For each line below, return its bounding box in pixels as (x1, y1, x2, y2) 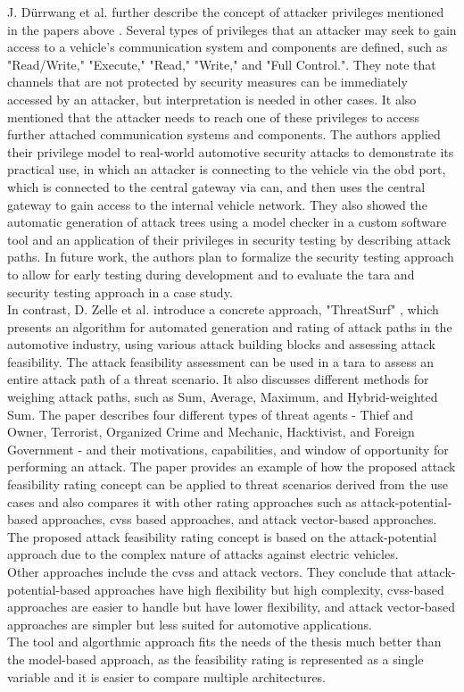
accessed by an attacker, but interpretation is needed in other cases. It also (7, 89, 417, 108)
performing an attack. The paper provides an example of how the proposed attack (7, 457, 456, 476)
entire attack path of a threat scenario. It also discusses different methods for (7, 370, 429, 388)
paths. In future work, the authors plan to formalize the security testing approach (7, 247, 454, 266)
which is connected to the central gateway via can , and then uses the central (7, 177, 426, 196)
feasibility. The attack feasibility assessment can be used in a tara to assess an (7, 352, 434, 371)
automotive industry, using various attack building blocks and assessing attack (7, 335, 435, 354)
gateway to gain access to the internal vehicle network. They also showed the (7, 195, 427, 213)
